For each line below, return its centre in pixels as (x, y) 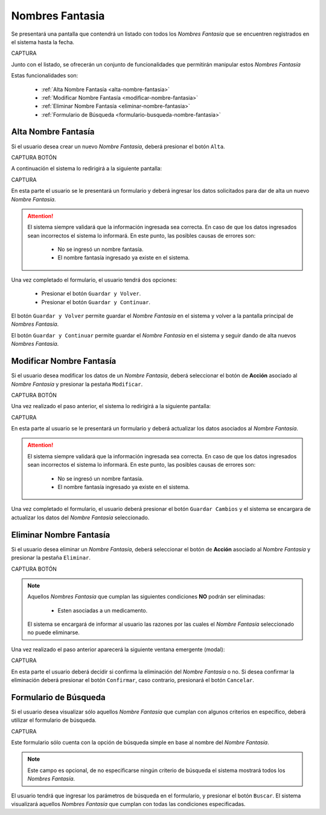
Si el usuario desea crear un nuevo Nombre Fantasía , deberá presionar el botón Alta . (118, 146)
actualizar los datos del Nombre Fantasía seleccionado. (80, 518)
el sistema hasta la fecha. (43, 42)
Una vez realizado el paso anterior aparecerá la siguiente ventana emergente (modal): (118, 649)
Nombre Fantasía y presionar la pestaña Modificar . (77, 384)
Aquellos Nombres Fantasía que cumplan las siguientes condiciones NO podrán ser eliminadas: (146, 597)
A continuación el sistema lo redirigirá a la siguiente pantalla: (87, 169)
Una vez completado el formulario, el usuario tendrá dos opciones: (94, 280)
